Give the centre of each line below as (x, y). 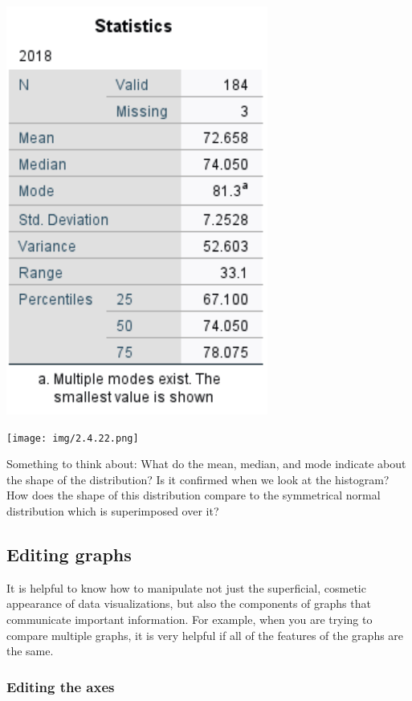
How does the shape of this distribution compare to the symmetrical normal (194, 495)
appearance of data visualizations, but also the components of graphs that (189, 603)
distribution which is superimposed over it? (113, 511)
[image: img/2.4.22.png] (73, 438)
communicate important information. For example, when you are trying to (190, 619)
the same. (30, 651)
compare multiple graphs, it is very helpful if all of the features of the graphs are (205, 635)
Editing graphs (69, 554)
